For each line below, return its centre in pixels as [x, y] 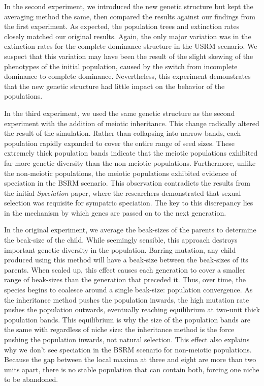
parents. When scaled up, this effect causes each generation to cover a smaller [125, 269]
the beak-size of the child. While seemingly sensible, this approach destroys [121, 240]
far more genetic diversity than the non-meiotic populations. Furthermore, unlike [130, 162]
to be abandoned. [31, 379]
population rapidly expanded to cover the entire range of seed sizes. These [119, 143]
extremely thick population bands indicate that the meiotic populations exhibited [131, 153]
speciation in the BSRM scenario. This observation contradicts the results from [127, 183]
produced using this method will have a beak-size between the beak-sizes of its [126, 260]
